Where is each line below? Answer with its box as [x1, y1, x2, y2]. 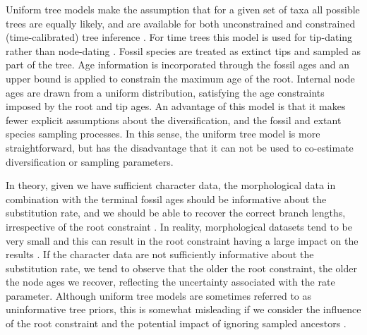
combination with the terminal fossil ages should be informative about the [6, 191, 327, 206]
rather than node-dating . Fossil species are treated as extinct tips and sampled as [6, 43, 361, 58]
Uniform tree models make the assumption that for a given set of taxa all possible [6, 2, 360, 16]
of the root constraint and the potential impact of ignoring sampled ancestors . [6, 316, 347, 331]
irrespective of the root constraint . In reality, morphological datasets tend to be [6, 219, 352, 233]
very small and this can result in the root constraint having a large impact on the [6, 233, 359, 248]
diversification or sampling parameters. [6, 154, 174, 169]
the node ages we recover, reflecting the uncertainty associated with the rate [6, 274, 335, 289]
